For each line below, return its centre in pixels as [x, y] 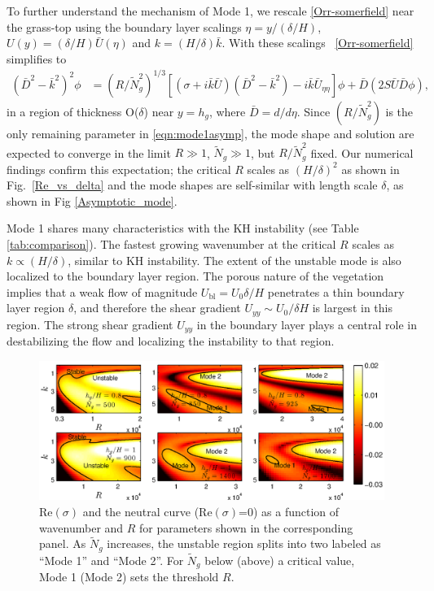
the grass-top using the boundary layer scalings [124, 26]
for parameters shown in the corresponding [246, 527]
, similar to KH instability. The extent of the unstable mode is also [235, 260]
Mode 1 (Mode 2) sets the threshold [129, 577]
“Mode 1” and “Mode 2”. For [112, 561]
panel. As [63, 543]
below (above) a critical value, [280, 561]
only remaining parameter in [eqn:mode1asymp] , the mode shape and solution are [210, 133]
